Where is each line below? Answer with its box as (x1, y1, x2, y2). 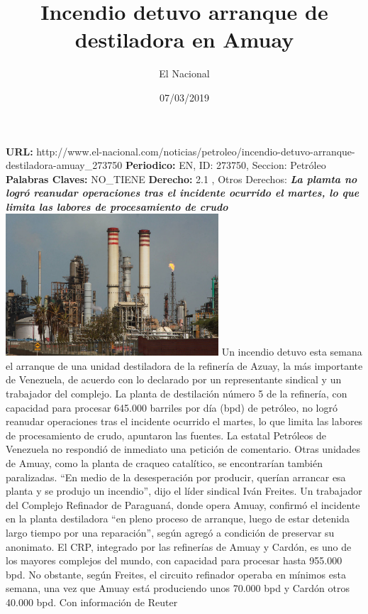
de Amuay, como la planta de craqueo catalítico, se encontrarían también (6, 456, 323, 471)
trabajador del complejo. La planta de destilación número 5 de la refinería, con (6, 386, 347, 401)
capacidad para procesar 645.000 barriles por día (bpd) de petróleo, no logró (6, 400, 338, 415)
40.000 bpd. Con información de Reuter (6, 594, 178, 609)
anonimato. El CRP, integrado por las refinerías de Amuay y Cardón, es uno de (6, 539, 352, 554)
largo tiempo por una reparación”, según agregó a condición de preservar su (6, 525, 335, 539)
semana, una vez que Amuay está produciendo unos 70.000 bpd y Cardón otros (6, 581, 350, 596)
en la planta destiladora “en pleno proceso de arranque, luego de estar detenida (6, 511, 350, 526)
